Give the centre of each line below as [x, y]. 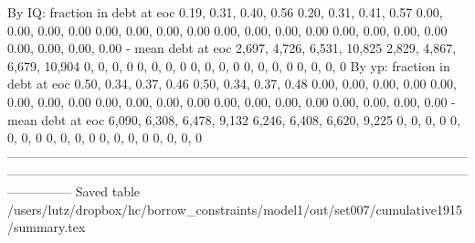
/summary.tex [47, 227]
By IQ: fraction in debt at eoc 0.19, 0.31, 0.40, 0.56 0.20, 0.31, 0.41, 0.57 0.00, [225, 12]
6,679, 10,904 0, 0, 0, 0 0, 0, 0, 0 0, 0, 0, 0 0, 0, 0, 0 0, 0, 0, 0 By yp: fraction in [229, 65]
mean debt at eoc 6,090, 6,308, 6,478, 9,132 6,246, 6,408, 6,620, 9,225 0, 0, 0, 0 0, [234, 119]
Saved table [108, 190]
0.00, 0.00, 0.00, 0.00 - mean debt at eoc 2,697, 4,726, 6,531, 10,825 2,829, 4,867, [232, 48]
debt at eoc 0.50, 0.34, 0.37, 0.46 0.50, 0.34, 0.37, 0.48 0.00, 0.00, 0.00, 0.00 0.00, [232, 84]
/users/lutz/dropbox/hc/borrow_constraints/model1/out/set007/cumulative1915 [235, 209]
